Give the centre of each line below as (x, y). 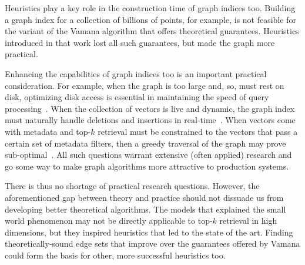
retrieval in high (248, 221)
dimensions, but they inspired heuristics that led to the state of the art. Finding (149, 232)
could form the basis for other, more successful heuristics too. (115, 255)
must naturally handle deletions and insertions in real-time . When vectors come (150, 120)
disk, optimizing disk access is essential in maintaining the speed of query (137, 97)
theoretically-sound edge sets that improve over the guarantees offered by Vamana (152, 244)
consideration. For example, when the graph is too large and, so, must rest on (145, 85)
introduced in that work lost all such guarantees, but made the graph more (140, 42)
